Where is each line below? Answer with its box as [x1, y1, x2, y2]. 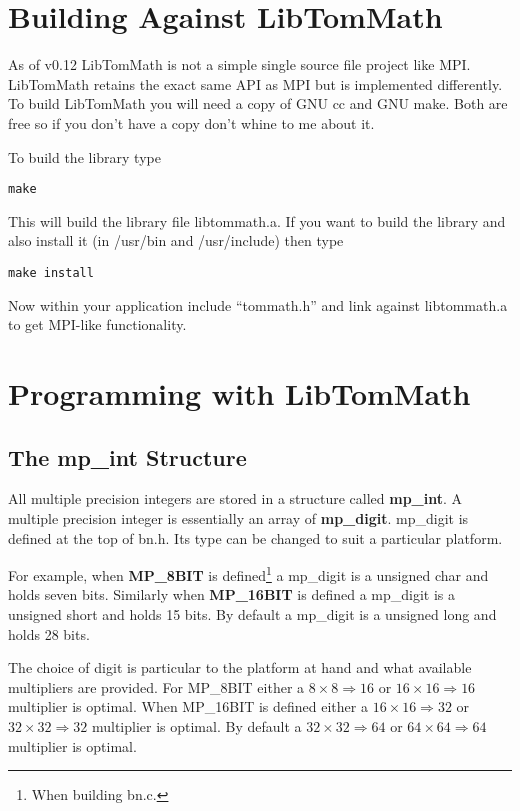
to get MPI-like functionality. [8, 314, 187, 335]
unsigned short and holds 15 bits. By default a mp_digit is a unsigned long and [8, 603, 497, 624]
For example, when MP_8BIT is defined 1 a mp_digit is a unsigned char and [8, 562, 489, 585]
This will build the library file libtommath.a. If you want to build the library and [8, 210, 506, 231]
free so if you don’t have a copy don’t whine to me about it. [8, 112, 375, 133]
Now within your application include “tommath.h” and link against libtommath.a [8, 294, 508, 315]
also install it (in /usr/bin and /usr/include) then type [8, 230, 344, 251]
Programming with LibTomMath [8, 372, 471, 413]
